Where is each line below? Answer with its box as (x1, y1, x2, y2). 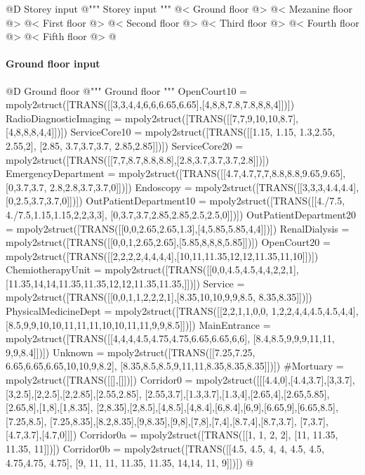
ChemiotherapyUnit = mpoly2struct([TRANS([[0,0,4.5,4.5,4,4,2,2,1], (6, 262, 299, 277)
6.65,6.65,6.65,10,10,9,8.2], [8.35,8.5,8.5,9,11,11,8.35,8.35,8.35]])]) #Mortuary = (6, 358, 344, 373)
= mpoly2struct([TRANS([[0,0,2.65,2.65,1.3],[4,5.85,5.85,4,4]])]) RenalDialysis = (6, 221, 350, 235)
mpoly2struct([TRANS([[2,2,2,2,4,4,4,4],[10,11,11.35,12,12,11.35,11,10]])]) (6, 248, 319, 263)
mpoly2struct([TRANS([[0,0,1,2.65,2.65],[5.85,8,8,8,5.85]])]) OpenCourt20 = (6, 235, 331, 249)
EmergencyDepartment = (6, 166, 116, 181)
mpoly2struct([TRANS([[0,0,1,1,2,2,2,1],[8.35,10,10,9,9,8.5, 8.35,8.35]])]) (6, 289, 312, 304)
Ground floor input (6, 56, 100, 71)
